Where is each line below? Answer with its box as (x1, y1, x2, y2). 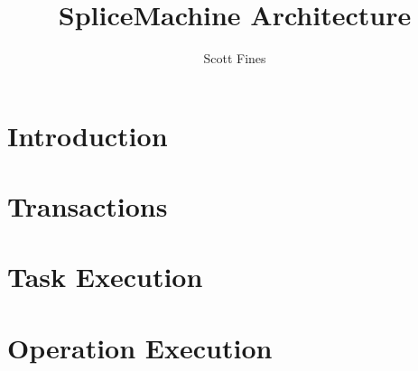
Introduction (7, 116, 168, 153)
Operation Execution (7, 329, 273, 366)
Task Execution (7, 258, 203, 295)
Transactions (7, 188, 168, 225)
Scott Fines (203, 49, 266, 68)
